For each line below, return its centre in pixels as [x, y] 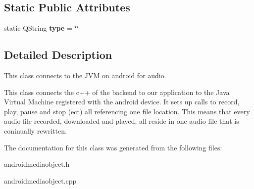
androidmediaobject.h [37, 164]
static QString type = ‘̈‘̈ [41, 28]
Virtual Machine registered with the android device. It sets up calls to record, [122, 102]
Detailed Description [58, 55]
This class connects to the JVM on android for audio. [85, 75]
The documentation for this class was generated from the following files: [113, 147]
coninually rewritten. [35, 130]
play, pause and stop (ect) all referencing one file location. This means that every [127, 111]
